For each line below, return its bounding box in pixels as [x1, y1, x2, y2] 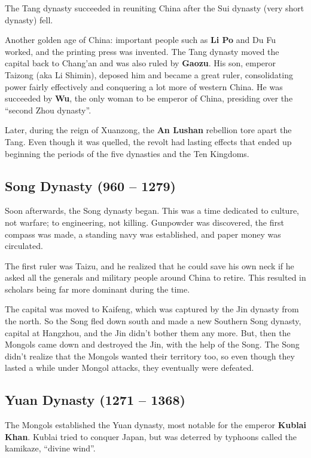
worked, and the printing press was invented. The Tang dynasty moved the [5, 45, 279, 57]
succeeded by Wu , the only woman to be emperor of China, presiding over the [5, 92, 293, 104]
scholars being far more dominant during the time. [5, 282, 190, 295]
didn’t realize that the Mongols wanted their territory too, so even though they [5, 349, 295, 362]
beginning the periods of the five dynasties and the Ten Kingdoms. [5, 147, 249, 159]
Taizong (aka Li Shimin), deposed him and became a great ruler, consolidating [5, 68, 293, 81]
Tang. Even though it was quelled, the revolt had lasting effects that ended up [5, 135, 292, 147]
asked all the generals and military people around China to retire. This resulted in [5, 271, 306, 284]
